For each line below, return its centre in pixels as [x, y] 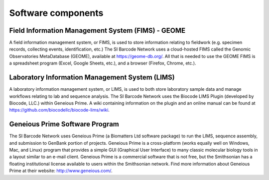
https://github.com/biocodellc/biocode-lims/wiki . [59, 110]
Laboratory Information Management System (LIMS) [92, 78]
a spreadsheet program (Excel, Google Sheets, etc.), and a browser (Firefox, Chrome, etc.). [103, 63]
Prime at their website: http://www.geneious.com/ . [61, 171]
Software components [56, 13]
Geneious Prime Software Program [64, 124]
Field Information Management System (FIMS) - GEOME [97, 30]
